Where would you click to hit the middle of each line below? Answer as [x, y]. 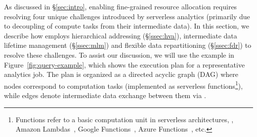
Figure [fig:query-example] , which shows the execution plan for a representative [125, 64]
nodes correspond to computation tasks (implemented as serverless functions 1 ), [124, 85]
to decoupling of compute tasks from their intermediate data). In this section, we [127, 26]
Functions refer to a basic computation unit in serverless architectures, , [125, 119]
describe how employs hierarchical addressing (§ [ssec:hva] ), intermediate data [121, 35]
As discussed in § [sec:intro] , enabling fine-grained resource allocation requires [121, 6]
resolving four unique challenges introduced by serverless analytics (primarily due [127, 16]
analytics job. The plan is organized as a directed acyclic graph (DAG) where [121, 74]
